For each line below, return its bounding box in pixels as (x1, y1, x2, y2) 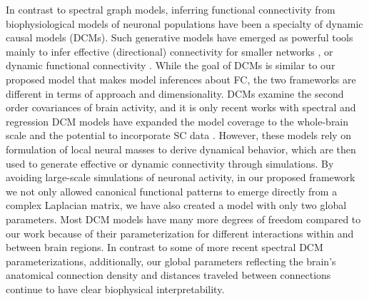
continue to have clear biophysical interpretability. (6, 281, 225, 296)
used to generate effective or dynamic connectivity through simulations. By (6, 155, 334, 170)
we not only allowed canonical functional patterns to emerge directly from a (6, 183, 338, 198)
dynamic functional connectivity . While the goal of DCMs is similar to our (6, 58, 335, 73)
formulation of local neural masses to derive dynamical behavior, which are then (6, 141, 356, 156)
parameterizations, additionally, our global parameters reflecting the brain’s (6, 253, 336, 268)
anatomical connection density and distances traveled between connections (6, 267, 331, 282)
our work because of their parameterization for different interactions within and (6, 225, 354, 240)
